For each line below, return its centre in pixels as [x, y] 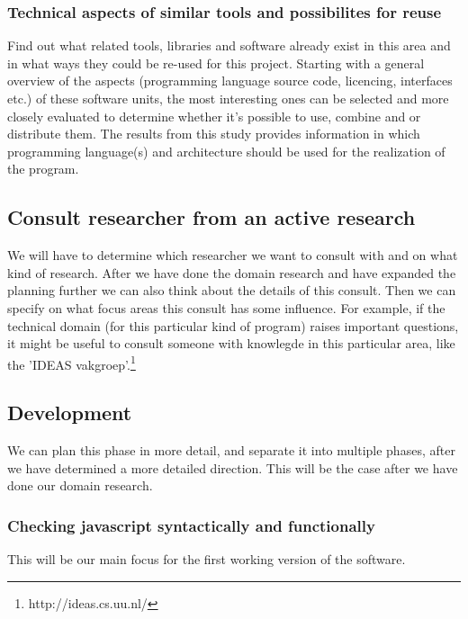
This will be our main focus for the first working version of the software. [207, 559]
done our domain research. [80, 485]
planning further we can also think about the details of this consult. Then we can [232, 290]
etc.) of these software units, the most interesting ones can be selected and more [228, 98]
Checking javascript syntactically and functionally [191, 525]
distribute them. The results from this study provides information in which [214, 134]
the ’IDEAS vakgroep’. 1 [72, 363]
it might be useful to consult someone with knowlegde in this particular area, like [231, 343]
